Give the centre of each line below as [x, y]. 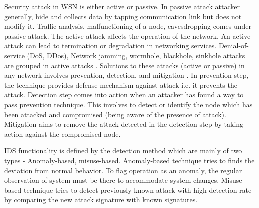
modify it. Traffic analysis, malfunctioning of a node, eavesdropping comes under [128, 26]
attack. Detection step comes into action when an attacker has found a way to [124, 94]
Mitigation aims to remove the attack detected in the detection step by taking [124, 124]
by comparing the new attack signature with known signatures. [101, 200]
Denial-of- [234, 45]
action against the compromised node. [62, 134]
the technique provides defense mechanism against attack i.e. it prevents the [121, 84]
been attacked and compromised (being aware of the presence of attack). [115, 114]
